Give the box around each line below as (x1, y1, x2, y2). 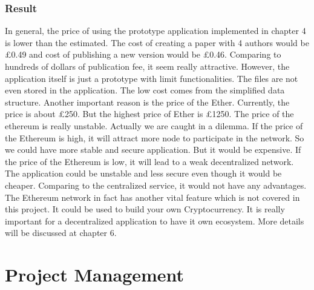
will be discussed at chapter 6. (5, 226, 117, 239)
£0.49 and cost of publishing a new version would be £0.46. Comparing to (5, 48, 281, 61)
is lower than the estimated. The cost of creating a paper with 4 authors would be (5, 36, 309, 49)
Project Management (5, 262, 185, 287)
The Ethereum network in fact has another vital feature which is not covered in (5, 191, 300, 203)
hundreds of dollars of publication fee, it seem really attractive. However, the (5, 60, 290, 72)
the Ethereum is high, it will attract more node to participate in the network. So (5, 131, 304, 144)
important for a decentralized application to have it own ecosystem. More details (5, 214, 304, 227)
